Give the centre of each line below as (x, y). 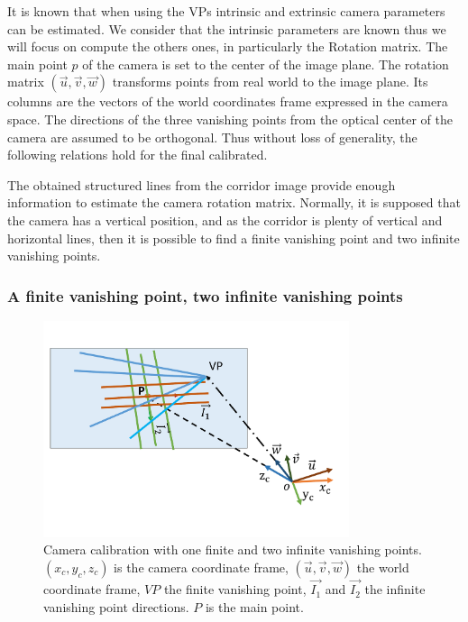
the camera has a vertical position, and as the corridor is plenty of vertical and (225, 220)
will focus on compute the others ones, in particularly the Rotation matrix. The (228, 46)
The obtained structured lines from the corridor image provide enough (202, 184)
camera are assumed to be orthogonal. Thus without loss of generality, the (212, 137)
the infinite (395, 589)
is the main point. (254, 606)
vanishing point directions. (116, 606)
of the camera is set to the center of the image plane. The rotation (266, 64)
